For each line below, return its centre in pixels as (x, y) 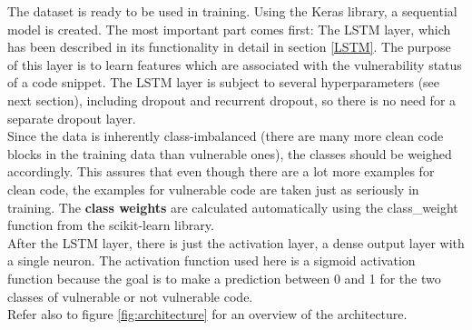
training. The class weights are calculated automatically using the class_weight (233, 207)
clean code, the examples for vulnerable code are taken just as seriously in (213, 189)
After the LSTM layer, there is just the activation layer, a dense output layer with (236, 242)
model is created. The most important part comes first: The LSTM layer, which (229, 29)
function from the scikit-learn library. (111, 225)
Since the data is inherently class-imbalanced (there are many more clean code (226, 136)
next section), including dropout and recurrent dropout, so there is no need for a (232, 100)
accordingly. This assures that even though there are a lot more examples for (221, 171)
